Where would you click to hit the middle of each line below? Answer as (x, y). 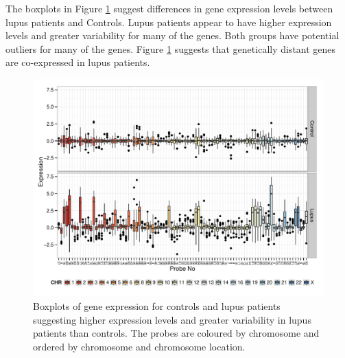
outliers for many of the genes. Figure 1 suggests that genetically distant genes (171, 48)
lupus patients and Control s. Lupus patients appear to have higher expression (169, 22)
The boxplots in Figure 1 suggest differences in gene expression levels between (169, 8)
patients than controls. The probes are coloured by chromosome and (176, 333)
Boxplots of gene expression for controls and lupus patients (157, 305)
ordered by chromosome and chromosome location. (139, 346)
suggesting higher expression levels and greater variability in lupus (172, 319)
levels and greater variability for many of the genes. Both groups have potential (172, 35)
